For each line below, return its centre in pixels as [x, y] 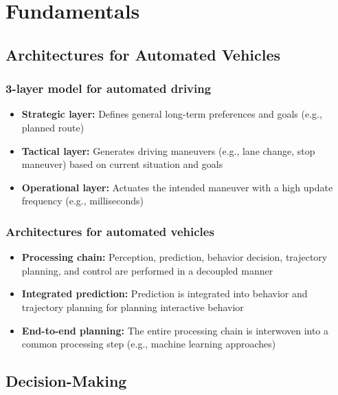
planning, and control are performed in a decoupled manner [147, 270]
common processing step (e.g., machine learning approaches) [149, 344]
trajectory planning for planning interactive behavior [133, 307]
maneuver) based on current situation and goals [122, 164]
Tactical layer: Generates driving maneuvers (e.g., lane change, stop [168, 150]
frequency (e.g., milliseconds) [82, 201]
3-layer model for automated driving [109, 88]
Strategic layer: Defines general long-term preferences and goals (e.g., [172, 114]
